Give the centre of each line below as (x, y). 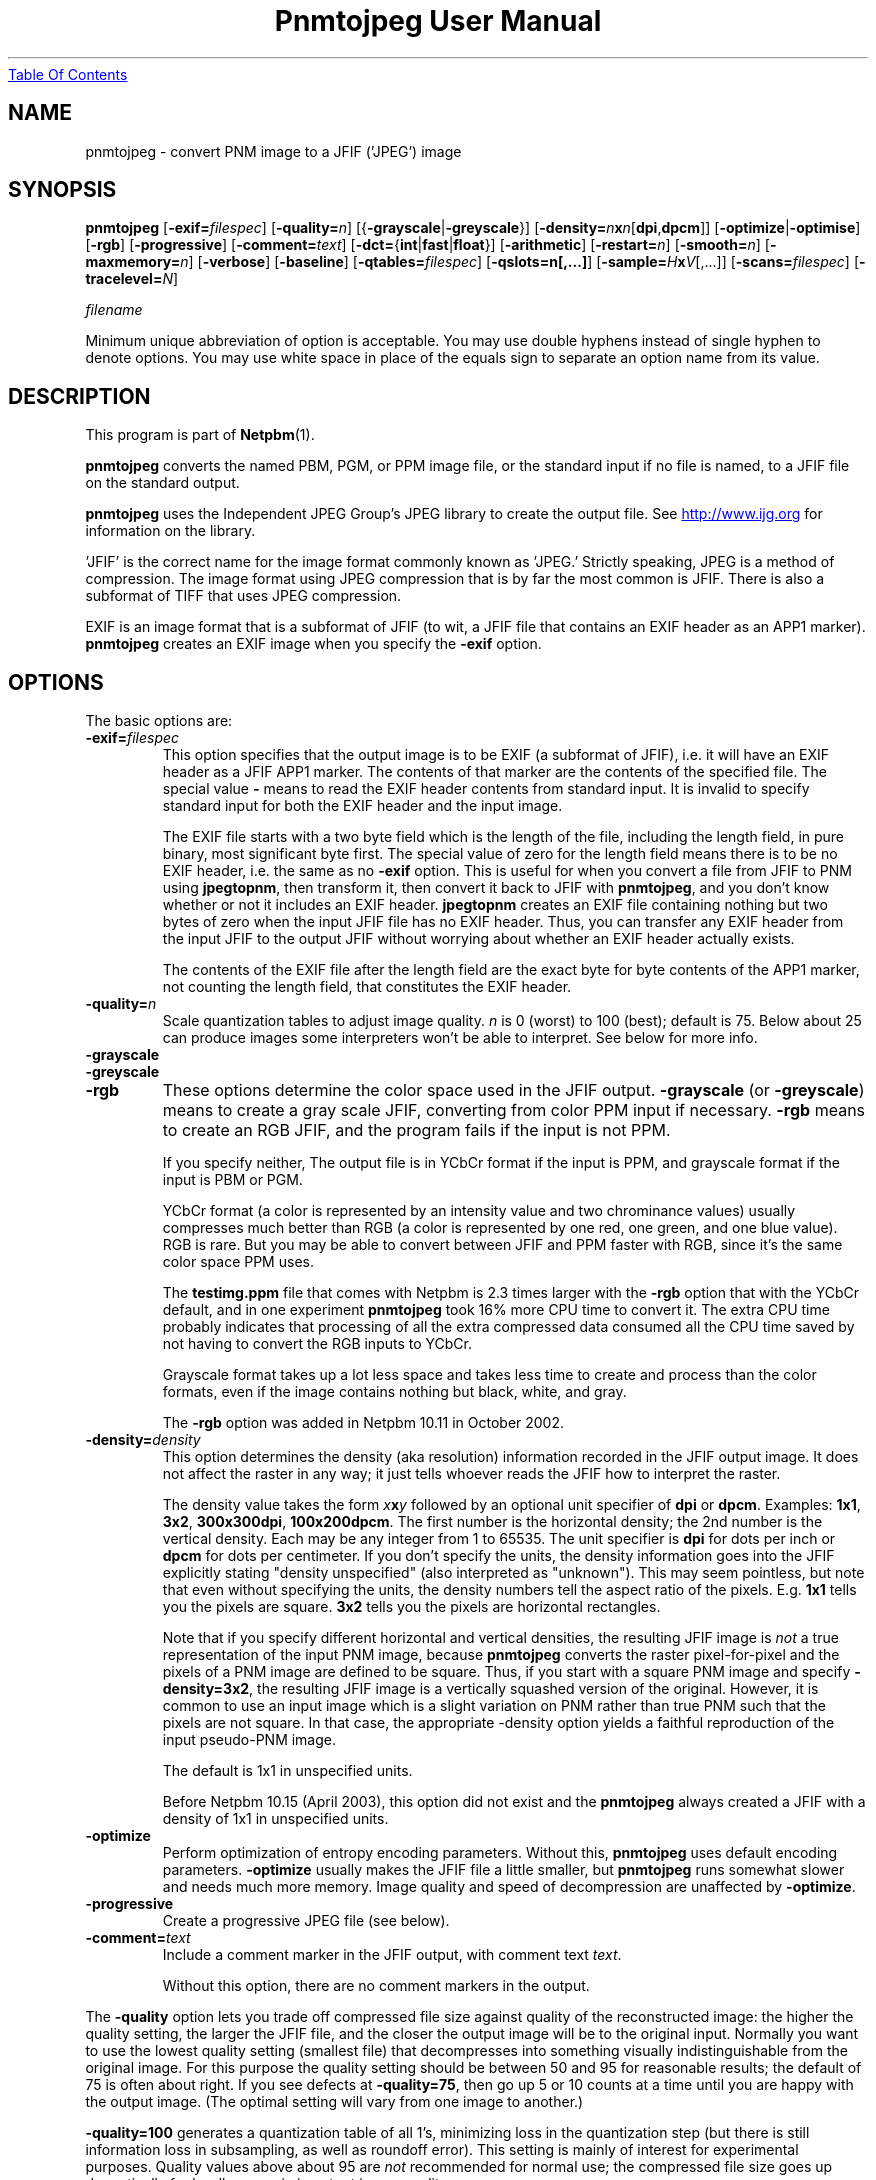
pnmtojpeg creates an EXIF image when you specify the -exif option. (313, 644)
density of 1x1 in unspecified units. (275, 1819)
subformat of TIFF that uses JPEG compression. (243, 596)
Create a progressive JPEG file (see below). (306, 1921)
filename (114, 310)
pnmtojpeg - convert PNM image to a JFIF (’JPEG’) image (273, 151)
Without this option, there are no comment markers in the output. (376, 1986)
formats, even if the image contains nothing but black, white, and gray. (394, 1392)
